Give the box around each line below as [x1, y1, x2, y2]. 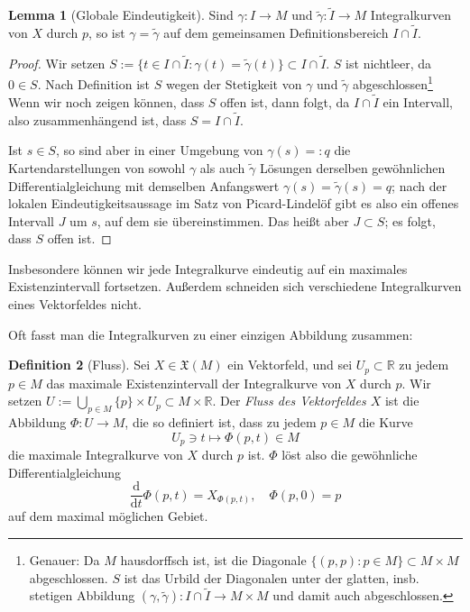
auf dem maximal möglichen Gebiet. [8, 507, 208, 525]
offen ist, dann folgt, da [220, 92, 350, 111]
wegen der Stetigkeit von [165, 75, 302, 94]
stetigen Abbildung [29, 586, 135, 605]
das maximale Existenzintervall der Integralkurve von [46, 373, 342, 392]
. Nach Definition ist [37, 75, 151, 94]
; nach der [392, 176, 447, 195]
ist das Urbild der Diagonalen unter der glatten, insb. [124, 568, 419, 587]
